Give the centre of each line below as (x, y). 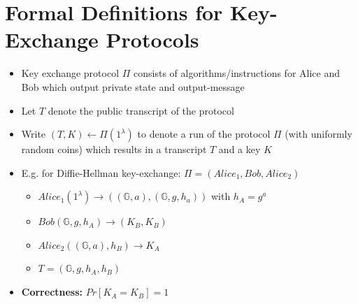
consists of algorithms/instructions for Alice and (237, 73)
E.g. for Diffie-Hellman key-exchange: (101, 172)
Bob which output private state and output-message (133, 86)
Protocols (152, 39)
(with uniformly (318, 134)
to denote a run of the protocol (204, 134)
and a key (239, 149)
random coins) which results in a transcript (114, 149)
